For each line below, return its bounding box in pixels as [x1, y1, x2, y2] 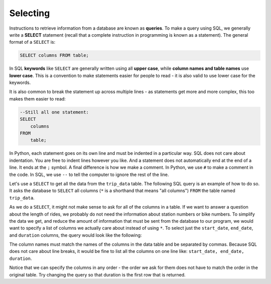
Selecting [9, 8, 50, 19]
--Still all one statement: [20, 109, 89, 115]
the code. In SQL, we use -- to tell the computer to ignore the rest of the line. [9, 171, 169, 177]
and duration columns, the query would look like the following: [9, 232, 142, 238]
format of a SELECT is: [9, 39, 55, 45]
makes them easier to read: [9, 96, 66, 102]
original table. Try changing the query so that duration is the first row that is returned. [9, 271, 186, 277]
